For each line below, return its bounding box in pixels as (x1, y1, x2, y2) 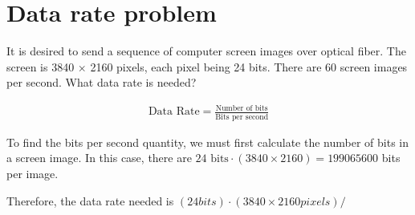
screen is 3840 (6, 58, 75, 75)
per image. (6, 164, 59, 181)
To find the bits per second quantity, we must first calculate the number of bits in (6, 133, 409, 150)
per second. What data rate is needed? (6, 74, 197, 91)
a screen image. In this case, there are (6, 149, 192, 166)
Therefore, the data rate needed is (6, 192, 174, 209)
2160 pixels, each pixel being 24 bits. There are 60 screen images (90, 58, 408, 75)
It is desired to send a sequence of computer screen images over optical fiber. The (6, 43, 406, 59)
